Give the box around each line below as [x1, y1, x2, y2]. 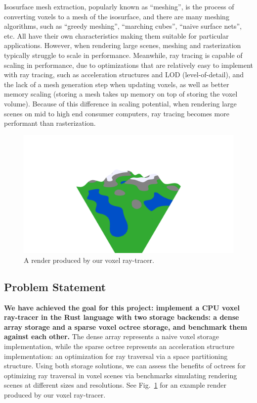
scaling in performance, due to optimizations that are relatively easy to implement [4, 59, 253, 70]
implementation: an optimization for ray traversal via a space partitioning [4, 351, 228, 361]
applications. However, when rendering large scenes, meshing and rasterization [4, 40, 241, 50]
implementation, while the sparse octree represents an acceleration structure [4, 341, 235, 351]
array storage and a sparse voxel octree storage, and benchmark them [4, 321, 247, 332]
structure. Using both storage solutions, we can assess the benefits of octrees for [4, 360, 246, 371]
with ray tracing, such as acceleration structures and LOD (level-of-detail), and [4, 69, 244, 80]
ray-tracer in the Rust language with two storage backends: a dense [4, 312, 239, 322]
